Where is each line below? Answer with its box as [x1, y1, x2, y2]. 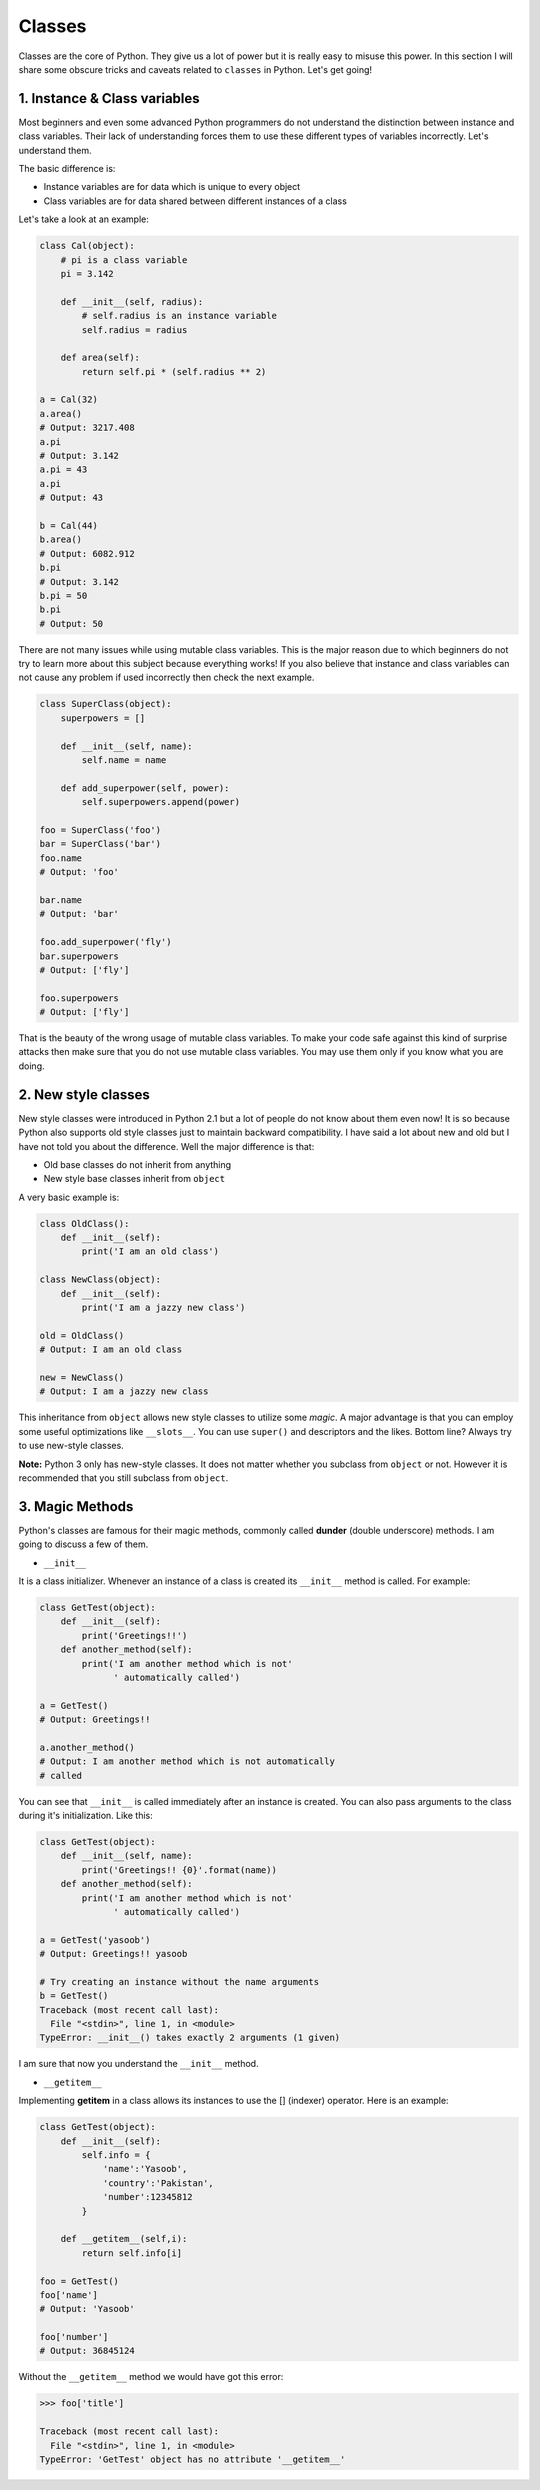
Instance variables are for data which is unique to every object [43, 181, 301, 193]
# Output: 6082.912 [39, 548, 135, 559]
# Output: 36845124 [39, 2345, 135, 2357]
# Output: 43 [39, 492, 104, 504]
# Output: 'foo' [39, 866, 120, 878]
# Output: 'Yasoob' [39, 2303, 135, 2315]
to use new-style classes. [18, 1440, 124, 1452]
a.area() [39, 408, 83, 419]
